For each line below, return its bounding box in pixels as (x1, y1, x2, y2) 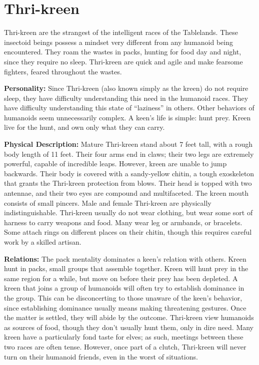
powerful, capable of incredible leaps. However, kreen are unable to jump (4, 158, 227, 169)
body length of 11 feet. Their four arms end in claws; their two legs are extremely (4, 148, 254, 159)
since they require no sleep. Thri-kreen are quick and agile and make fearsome (4, 56, 243, 66)
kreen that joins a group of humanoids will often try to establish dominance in (4, 283, 244, 293)
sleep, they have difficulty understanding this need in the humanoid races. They (4, 92, 248, 103)
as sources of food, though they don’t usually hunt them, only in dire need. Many (4, 322, 253, 332)
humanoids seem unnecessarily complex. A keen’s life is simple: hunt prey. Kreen (4, 112, 251, 122)
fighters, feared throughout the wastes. (4, 66, 122, 76)
